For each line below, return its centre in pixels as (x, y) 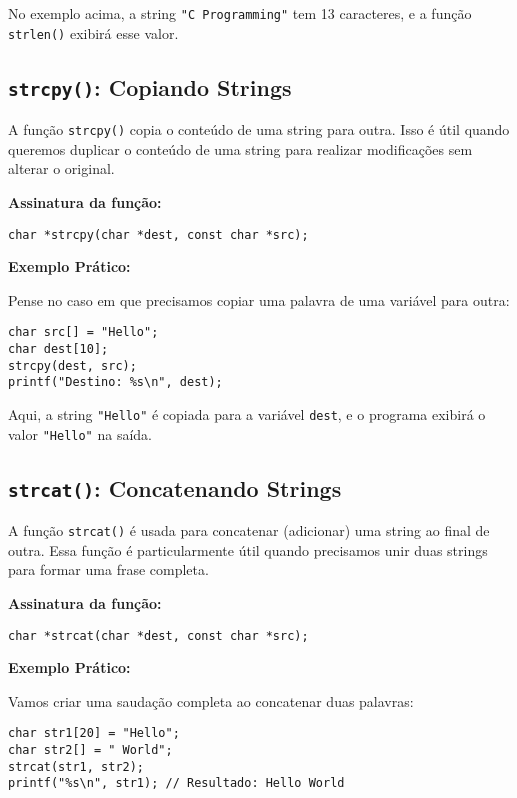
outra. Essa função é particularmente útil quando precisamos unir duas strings (248, 549)
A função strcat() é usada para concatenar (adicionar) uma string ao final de (249, 530)
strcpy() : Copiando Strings (150, 86)
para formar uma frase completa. (108, 569)
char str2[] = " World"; (90, 750)
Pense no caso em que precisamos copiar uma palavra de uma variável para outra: (259, 299)
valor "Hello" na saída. (80, 433)
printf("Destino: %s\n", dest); (115, 382)
